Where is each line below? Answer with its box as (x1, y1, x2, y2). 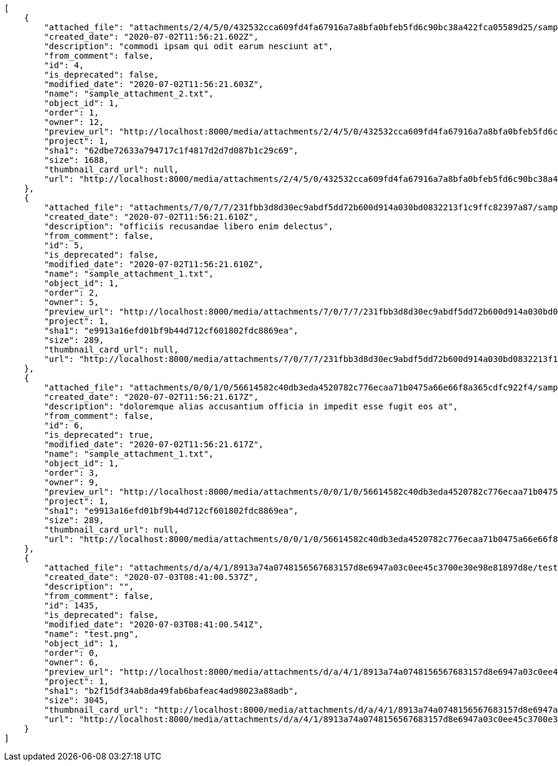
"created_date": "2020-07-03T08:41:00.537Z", (44, 572, 259, 582)
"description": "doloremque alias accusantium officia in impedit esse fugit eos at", (44, 402, 459, 411)
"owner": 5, (44, 297, 99, 307)
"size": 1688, (44, 155, 109, 165)
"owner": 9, (44, 477, 99, 487)
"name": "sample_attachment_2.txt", (44, 89, 214, 98)
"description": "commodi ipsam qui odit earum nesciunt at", (44, 41, 334, 51)
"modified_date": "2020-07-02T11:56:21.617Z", (44, 440, 264, 449)
